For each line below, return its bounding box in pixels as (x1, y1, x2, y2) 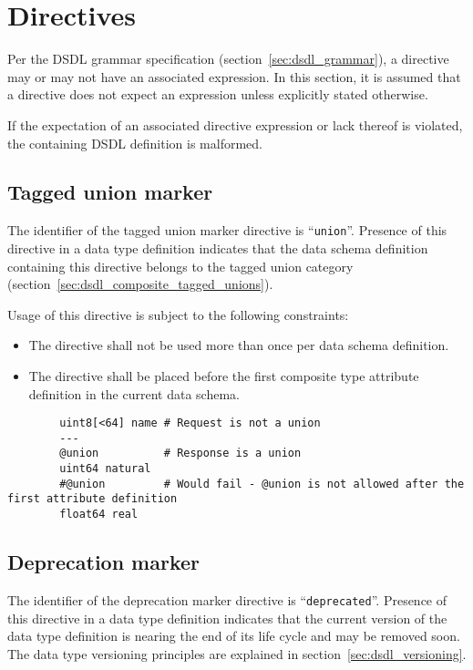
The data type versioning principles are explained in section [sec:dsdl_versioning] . (7, 644, 467, 663)
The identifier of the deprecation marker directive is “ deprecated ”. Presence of (7, 590, 447, 609)
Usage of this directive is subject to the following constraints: (7, 304, 349, 324)
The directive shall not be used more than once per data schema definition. (28, 335, 449, 355)
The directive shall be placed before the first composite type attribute (28, 366, 419, 385)
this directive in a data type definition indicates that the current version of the (7, 608, 447, 627)
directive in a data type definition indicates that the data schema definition (7, 238, 428, 257)
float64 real (59, 508, 139, 521)
